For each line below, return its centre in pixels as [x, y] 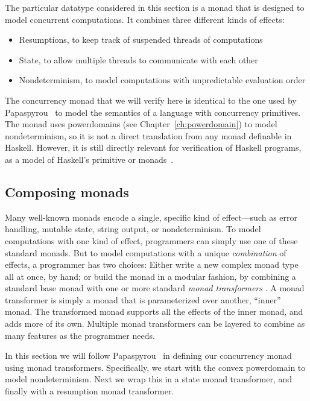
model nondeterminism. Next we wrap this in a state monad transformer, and [149, 379]
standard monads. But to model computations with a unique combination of [146, 252]
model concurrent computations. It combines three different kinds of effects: [145, 19]
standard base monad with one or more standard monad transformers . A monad [155, 288]
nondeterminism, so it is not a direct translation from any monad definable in [148, 135]
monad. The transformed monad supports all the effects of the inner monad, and [154, 311]
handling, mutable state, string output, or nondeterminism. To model [133, 229]
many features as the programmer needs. [80, 335]
